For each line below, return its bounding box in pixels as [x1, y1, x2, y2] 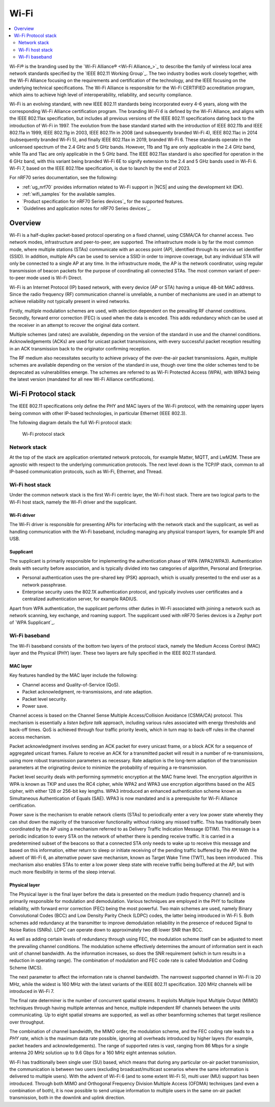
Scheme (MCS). [9, 964, 43, 971]
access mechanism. [9, 734, 51, 740]
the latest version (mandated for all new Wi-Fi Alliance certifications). [9, 376, 155, 382]
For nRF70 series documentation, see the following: [9, 175, 118, 181]
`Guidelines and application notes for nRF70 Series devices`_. [22, 205, 151, 211]
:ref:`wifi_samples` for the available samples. [22, 191, 116, 197]
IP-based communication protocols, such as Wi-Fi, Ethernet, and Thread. [9, 468, 163, 475]
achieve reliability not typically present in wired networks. [9, 298, 130, 305]
